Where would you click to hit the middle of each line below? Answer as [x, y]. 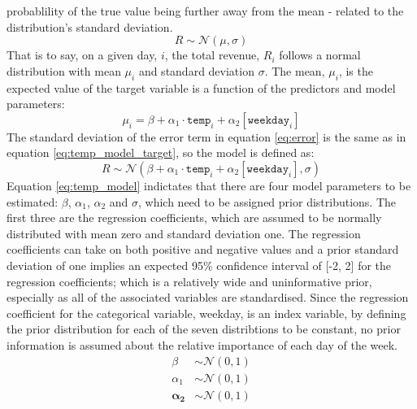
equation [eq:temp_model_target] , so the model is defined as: [161, 152]
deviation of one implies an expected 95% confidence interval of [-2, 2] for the [199, 265]
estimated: [33, 201]
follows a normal [320, 55]
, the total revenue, [212, 55]
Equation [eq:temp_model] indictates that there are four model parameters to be [209, 185]
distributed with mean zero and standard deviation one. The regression [184, 233]
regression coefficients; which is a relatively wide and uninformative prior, [189, 281]
